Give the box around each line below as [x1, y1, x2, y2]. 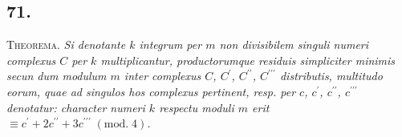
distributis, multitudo [279, 67, 383, 84]
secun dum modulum [6, 67, 107, 84]
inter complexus [124, 67, 201, 84]
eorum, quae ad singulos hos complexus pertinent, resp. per [6, 83, 296, 99]
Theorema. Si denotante [6, 36, 126, 53]
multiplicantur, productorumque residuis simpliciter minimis [100, 51, 396, 68]
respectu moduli [159, 99, 234, 115]
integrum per [139, 36, 202, 53]
